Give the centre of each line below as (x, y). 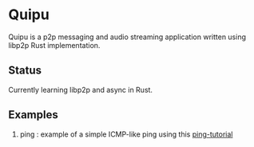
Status (25, 71)
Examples (33, 115)
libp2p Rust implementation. (54, 45)
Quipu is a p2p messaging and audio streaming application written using (127, 37)
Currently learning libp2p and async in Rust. (81, 89)
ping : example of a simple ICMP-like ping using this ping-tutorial (126, 134)
